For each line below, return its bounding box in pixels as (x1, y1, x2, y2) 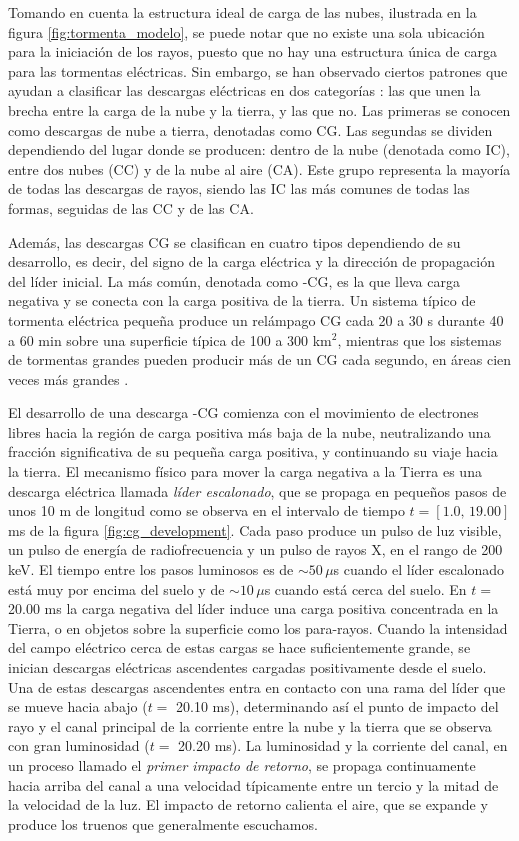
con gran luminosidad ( (8, 735, 150, 756)
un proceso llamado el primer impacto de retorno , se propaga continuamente (8, 754, 476, 775)
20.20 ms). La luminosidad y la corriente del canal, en (178, 735, 508, 756)
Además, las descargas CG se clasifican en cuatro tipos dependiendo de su (8, 231, 461, 252)
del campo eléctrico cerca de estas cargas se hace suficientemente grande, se (8, 637, 471, 658)
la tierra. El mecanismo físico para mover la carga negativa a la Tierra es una (8, 461, 482, 482)
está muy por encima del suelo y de (8, 578, 225, 599)
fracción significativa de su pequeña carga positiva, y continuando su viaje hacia (8, 441, 498, 462)
